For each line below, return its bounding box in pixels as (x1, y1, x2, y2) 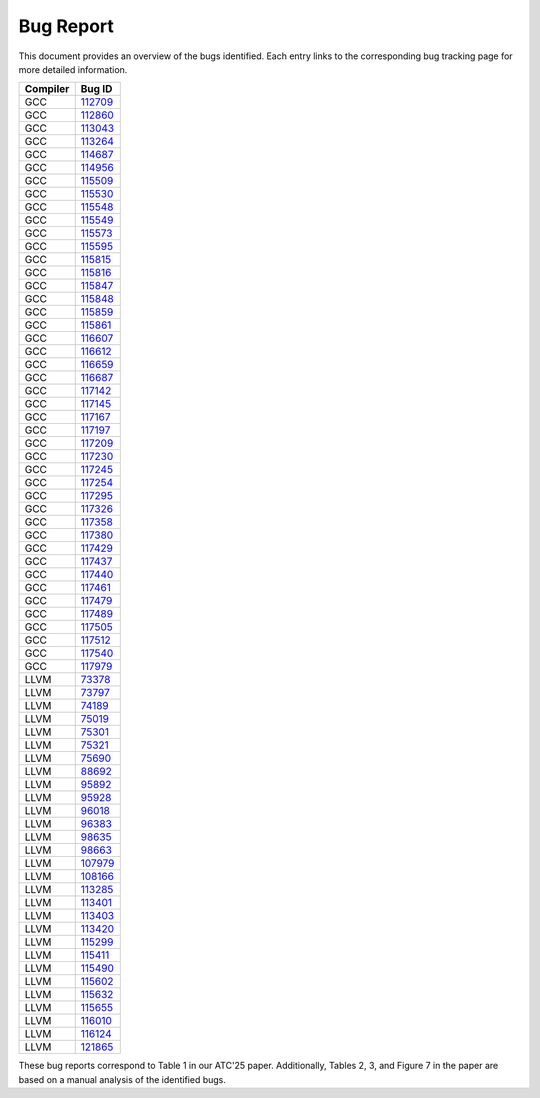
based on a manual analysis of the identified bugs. (18, 1073, 227, 1085)
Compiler (24, 82, 70, 96)
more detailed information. (18, 63, 128, 75)
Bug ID (80, 82, 113, 96)
